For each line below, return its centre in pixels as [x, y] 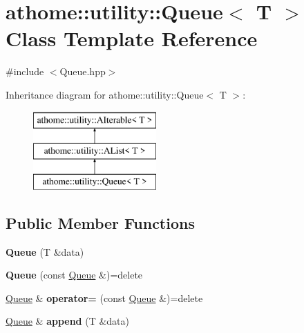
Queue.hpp [83, 71]
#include [25, 71]
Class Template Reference [132, 38]
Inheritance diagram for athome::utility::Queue [105, 94]
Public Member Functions [100, 222]
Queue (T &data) [45, 251]
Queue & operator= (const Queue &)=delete [104, 297]
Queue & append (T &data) [68, 321]
